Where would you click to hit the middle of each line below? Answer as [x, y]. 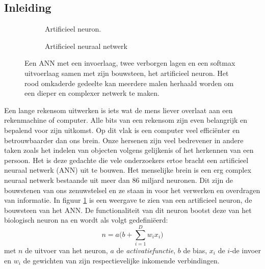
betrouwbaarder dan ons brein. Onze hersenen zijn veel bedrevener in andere [124, 140]
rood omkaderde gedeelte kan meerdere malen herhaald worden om [129, 83]
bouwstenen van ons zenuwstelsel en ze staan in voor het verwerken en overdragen [132, 190]
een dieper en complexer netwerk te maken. [92, 93]
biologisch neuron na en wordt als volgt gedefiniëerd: [86, 220]
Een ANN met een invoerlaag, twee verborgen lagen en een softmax [130, 63]
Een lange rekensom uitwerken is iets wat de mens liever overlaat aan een [118, 110]
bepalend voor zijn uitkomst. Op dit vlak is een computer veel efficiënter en [122, 130]
